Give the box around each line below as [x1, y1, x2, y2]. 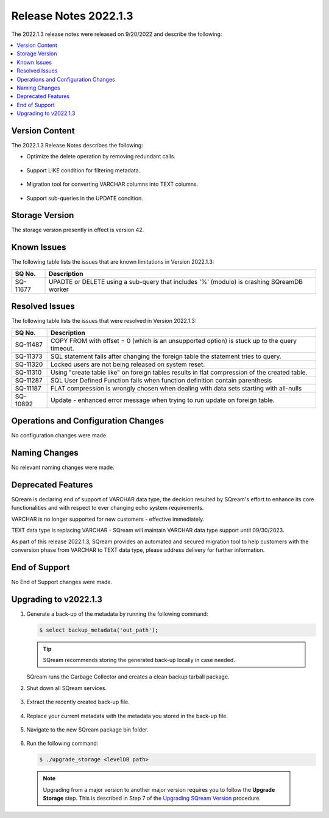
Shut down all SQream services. [26, 684, 107, 691]
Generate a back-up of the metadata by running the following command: [26, 610, 208, 618]
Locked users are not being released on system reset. [51, 360, 205, 368]
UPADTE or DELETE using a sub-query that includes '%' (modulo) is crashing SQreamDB [48, 277, 303, 286]
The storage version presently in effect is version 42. [11, 226, 144, 234]
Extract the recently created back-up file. [26, 698, 130, 706]
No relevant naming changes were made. [11, 464, 115, 471]
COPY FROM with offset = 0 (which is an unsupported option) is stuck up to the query [51, 336, 297, 345]
